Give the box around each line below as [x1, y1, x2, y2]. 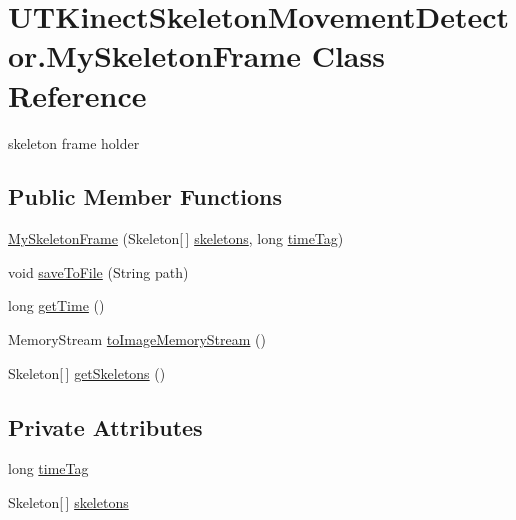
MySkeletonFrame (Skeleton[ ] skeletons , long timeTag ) [8, 228, 344, 249]
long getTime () [8, 295, 105, 316]
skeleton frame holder [8, 132, 140, 153]
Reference [8, 74, 147, 115]
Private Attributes [8, 411, 203, 442]
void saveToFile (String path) [8, 261, 189, 282]
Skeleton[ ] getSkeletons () [8, 362, 166, 383]
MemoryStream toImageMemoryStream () [8, 329, 266, 350]
